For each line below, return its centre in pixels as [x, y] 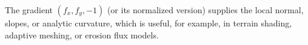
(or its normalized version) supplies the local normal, [205, 10]
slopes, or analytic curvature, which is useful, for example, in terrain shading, [149, 23]
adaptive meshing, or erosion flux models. [82, 34]
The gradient [29, 10]
